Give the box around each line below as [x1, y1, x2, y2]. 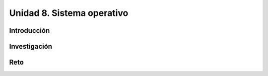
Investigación [9, 42, 52, 51]
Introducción [9, 26, 50, 35]
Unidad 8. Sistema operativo [9, 7, 129, 18]
